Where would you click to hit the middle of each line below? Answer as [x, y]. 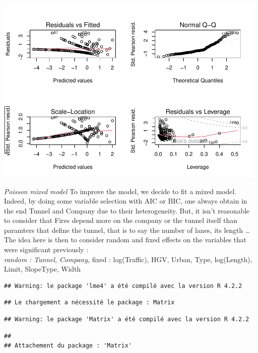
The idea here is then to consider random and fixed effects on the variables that [125, 240]
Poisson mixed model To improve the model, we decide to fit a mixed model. [120, 191]
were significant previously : [46, 249]
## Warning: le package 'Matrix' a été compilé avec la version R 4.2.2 [127, 319]
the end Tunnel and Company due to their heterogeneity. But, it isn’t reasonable [127, 210]
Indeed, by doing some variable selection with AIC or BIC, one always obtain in [126, 201]
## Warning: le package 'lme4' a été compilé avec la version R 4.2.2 [123, 286]
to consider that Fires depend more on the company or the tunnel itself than [121, 220]
